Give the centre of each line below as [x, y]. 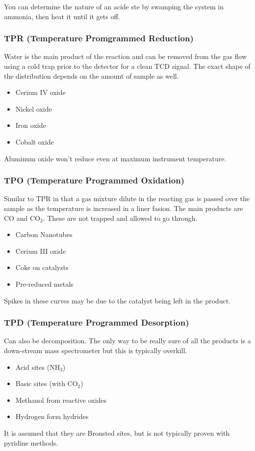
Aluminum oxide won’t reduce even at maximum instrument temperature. [115, 158]
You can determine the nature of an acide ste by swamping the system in [114, 6]
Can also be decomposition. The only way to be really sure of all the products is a [127, 341]
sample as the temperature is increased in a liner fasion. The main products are [124, 208]
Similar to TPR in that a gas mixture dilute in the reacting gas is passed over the [127, 198]
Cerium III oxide [41, 251]
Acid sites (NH [38, 367]
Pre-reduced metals [44, 284]
